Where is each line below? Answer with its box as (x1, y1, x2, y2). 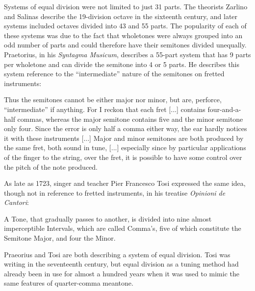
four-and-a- (207, 104, 241, 114)
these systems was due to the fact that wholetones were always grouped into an (4, 30, 243, 40)
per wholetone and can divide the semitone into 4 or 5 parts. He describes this (4, 59, 240, 69)
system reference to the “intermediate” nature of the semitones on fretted (4, 68, 225, 79)
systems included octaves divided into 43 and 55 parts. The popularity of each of (4, 21, 247, 31)
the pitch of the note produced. (4, 161, 98, 172)
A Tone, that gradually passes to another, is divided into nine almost (4, 213, 212, 224)
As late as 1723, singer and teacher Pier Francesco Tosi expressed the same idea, (4, 178, 246, 188)
